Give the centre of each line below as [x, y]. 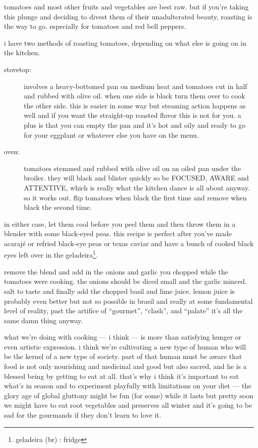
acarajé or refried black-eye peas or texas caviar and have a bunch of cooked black [129, 243]
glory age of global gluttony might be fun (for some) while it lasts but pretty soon [129, 395]
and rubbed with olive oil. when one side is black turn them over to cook [134, 96]
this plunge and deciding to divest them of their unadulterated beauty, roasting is [128, 16]
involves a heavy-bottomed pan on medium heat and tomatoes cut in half [136, 86]
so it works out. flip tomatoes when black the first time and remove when [135, 197]
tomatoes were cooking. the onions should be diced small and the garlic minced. [126, 281]
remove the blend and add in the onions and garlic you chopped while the [116, 271]
